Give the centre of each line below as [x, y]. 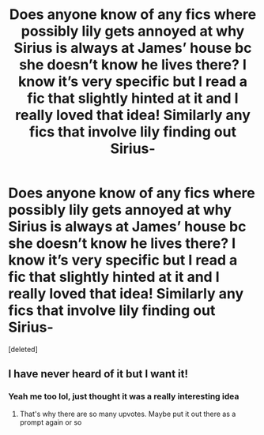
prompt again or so [51, 422]
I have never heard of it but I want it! [98, 374]
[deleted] [23, 349]
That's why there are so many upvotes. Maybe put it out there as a [128, 414]
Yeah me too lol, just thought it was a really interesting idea [124, 396]
